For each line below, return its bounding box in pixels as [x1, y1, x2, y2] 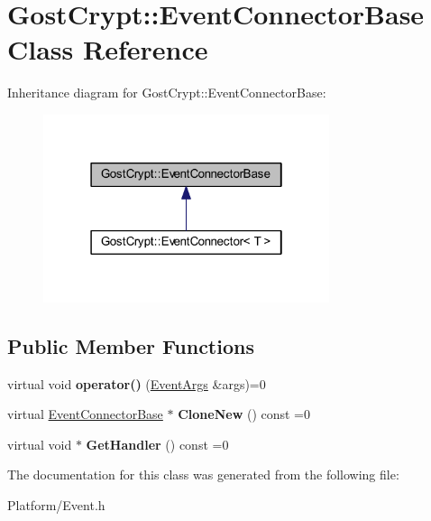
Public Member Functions [7, 331, 254, 359]
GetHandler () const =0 [86, 434, 229, 453]
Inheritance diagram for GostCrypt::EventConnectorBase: [7, 83, 326, 102]
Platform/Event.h [7, 496, 105, 514]
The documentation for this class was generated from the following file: [7, 465, 399, 484]
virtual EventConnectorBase [7, 405, 163, 423]
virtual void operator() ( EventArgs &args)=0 [7, 374, 266, 393]
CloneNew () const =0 [178, 405, 311, 423]
